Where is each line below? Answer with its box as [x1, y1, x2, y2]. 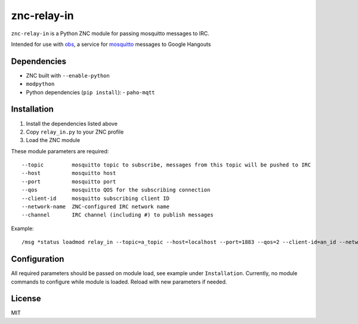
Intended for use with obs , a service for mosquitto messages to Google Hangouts [11, 41, 211, 48]
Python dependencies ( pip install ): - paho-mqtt [26, 88, 155, 95]
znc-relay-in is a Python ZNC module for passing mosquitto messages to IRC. [11, 30, 210, 37]
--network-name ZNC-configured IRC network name [21, 203, 170, 210]
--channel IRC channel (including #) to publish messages [21, 212, 214, 218]
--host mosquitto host [21, 170, 116, 177]
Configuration [11, 254, 64, 264]
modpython [26, 81, 55, 88]
